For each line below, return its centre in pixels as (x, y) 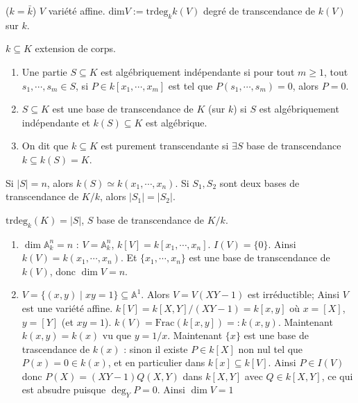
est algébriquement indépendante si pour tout (198, 71)
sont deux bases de (259, 182)
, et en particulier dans (156, 362)
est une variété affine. (67, 307)
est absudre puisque (64, 389)
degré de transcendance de (259, 10)
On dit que (45, 146)
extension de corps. (75, 48)
